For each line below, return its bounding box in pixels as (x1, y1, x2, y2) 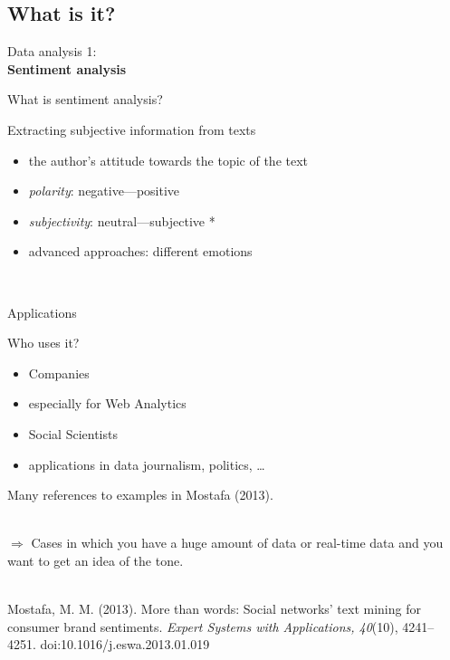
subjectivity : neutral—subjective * (28, 211, 215, 230)
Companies (28, 363, 90, 382)
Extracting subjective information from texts (7, 120, 256, 139)
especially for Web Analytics (28, 394, 187, 413)
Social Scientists (28, 424, 118, 443)
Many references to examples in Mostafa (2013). (7, 485, 273, 504)
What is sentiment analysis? (7, 90, 163, 109)
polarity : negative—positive (28, 181, 180, 200)
